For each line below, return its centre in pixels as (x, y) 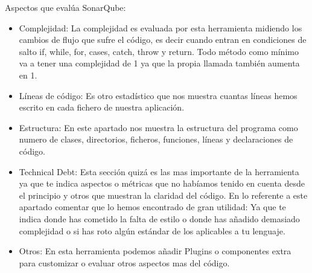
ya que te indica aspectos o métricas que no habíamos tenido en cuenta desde (162, 183)
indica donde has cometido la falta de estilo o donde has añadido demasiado (159, 218)
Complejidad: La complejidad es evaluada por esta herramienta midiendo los (161, 27)
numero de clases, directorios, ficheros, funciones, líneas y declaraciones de (156, 139)
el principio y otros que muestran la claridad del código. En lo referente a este (163, 195)
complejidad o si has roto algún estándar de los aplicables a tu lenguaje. (152, 230)
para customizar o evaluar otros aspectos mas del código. (124, 262)
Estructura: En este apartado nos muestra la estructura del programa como (158, 127)
